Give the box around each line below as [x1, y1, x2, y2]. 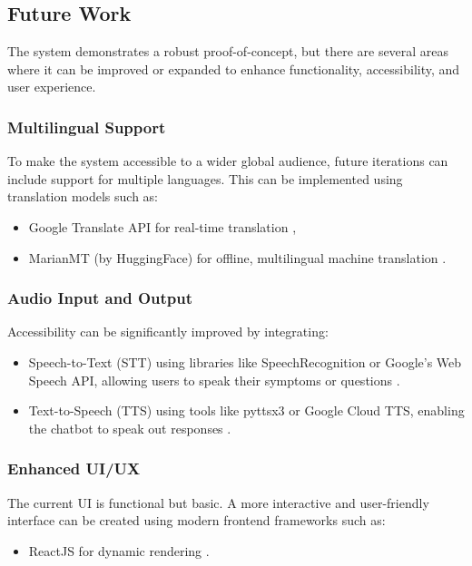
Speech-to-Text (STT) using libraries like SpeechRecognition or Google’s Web [28, 352, 462, 371]
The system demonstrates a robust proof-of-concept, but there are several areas [7, 42, 449, 61]
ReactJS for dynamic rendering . [28, 541, 210, 560]
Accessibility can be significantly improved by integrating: [7, 322, 329, 341]
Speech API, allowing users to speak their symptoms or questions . [28, 370, 400, 389]
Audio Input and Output [7, 287, 193, 309]
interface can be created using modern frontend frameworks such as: [7, 511, 386, 530]
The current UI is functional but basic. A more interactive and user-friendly [7, 493, 429, 512]
